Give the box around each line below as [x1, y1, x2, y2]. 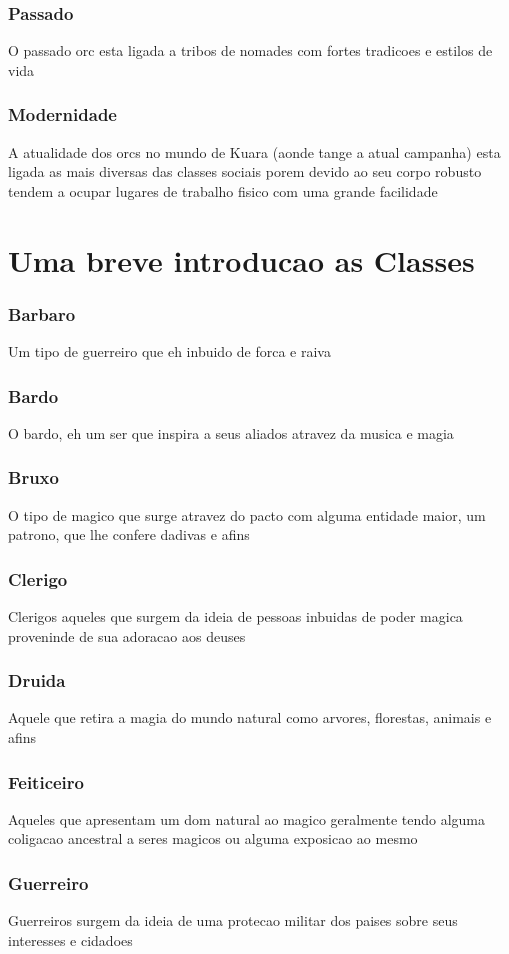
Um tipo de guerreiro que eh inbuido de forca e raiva [8, 341, 331, 361]
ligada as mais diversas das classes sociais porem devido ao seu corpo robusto [8, 161, 482, 182]
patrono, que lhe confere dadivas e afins [8, 524, 250, 545]
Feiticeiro [8, 769, 85, 794]
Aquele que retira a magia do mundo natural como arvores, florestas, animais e [8, 707, 492, 728]
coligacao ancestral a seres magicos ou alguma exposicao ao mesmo [8, 828, 418, 849]
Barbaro [8, 301, 76, 326]
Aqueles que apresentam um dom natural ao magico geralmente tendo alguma [8, 808, 486, 829]
